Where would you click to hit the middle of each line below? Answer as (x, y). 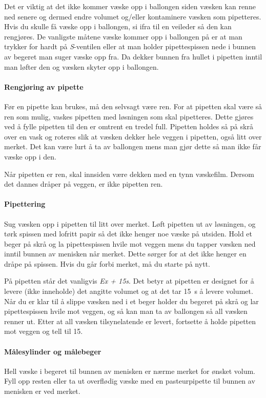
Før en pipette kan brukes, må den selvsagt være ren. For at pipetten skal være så (133, 106)
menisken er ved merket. (42, 391)
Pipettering (25, 204)
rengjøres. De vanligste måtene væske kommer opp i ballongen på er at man (123, 36)
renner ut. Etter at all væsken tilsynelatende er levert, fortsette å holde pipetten (130, 321)
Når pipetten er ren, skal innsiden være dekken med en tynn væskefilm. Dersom (129, 174)
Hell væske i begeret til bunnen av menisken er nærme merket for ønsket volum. (130, 371)
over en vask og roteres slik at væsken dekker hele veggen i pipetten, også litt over (133, 136)
